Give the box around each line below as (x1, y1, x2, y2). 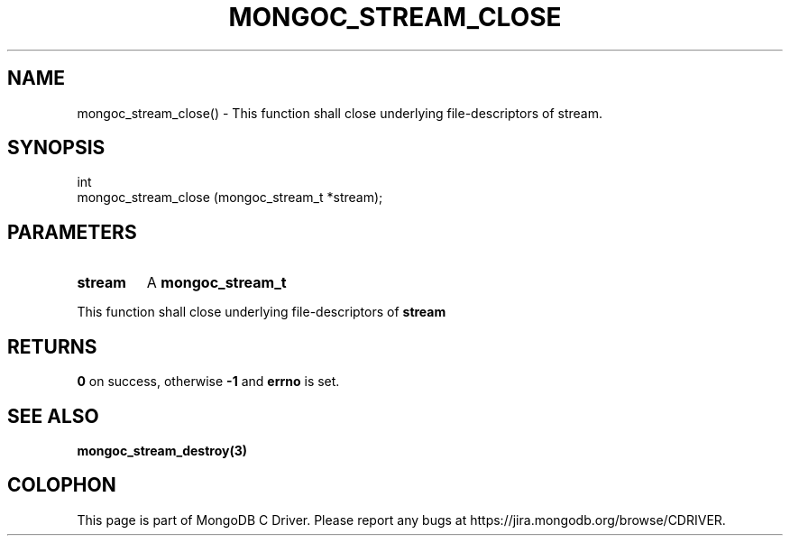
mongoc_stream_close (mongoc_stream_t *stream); (77, 189, 383, 206)
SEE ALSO (7, 404, 99, 428)
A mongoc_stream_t (146, 273, 287, 292)
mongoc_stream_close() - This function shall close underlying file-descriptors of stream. (77, 105, 602, 121)
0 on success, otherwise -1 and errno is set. (77, 373, 340, 390)
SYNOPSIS (7, 136, 106, 160)
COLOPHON (7, 474, 116, 497)
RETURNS (7, 335, 97, 358)
